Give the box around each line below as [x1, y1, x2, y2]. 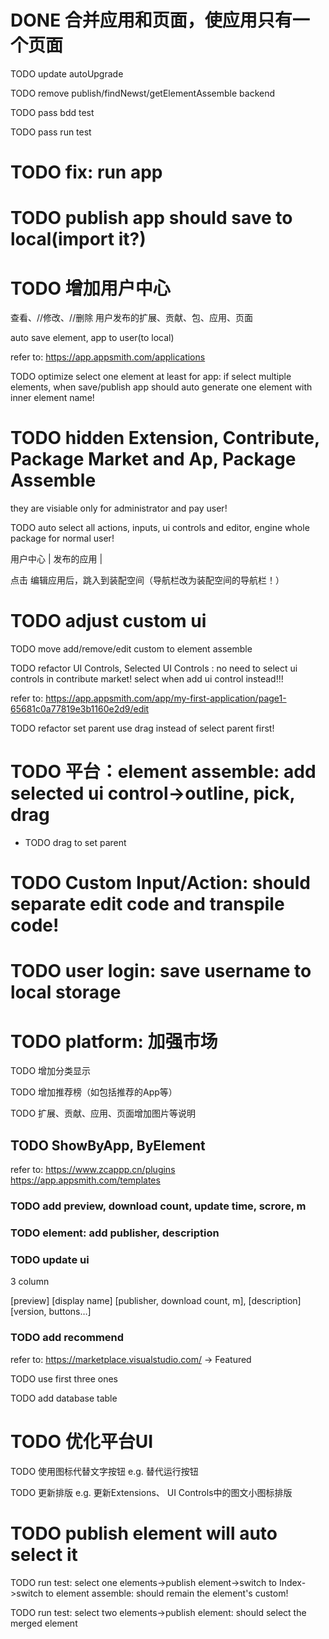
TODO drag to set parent [24, 837, 127, 849]
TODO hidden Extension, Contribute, [10, 427, 320, 450]
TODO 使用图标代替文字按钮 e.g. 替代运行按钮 [10, 1465, 199, 1477]
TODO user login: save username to [10, 960, 312, 983]
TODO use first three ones [10, 1372, 118, 1385]
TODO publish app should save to [10, 207, 293, 230]
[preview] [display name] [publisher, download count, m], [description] [10, 1295, 302, 1307]
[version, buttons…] [10, 1306, 92, 1318]
